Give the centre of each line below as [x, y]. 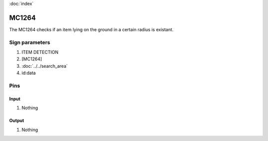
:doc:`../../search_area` [45, 66]
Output [17, 121]
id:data [29, 73]
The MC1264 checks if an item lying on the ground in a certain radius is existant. [91, 29]
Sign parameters [30, 42]
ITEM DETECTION [40, 52]
